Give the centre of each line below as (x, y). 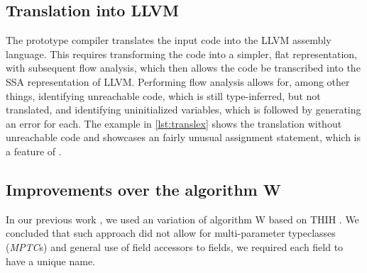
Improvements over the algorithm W (143, 189)
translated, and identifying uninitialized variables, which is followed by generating (183, 110)
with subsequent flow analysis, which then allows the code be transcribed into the (183, 68)
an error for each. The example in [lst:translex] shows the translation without (174, 123)
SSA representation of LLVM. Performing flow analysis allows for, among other (178, 81)
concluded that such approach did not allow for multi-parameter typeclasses (171, 233)
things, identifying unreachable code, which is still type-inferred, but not (163, 95)
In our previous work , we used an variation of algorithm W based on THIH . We (182, 219)
